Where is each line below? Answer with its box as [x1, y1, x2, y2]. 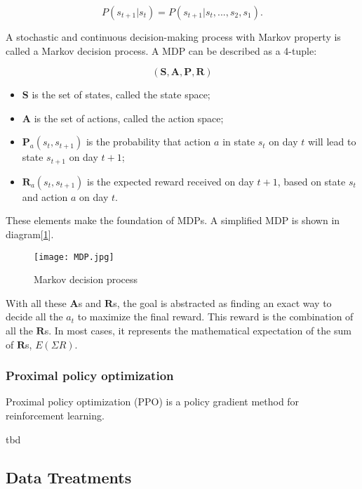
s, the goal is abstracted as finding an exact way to [113, 295, 332, 310]
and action [22, 189, 68, 204]
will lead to [307, 134, 356, 149]
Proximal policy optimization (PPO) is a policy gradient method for [6, 394, 300, 409]
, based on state [277, 174, 346, 188]
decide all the [6, 309, 63, 324]
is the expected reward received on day [87, 174, 254, 188]
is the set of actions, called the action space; [34, 110, 224, 125]
